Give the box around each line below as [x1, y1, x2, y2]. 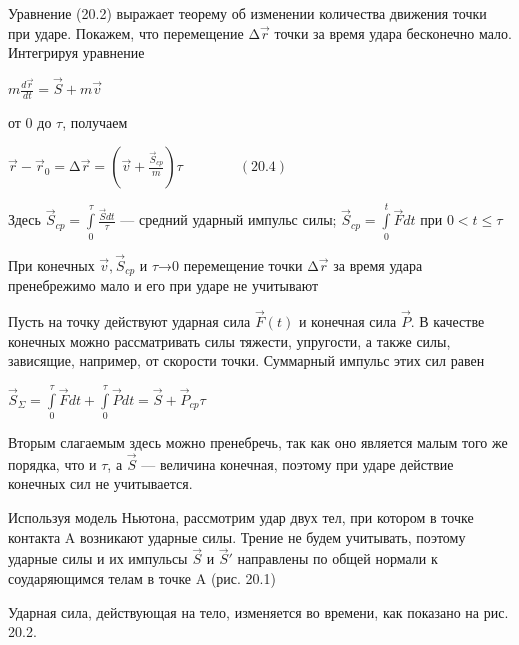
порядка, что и [8, 453, 97, 474]
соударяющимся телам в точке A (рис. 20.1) [8, 567, 276, 588]
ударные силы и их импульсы [8, 548, 188, 569]
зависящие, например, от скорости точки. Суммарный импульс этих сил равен [8, 350, 485, 371]
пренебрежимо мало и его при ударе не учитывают [8, 275, 319, 296]
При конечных [8, 254, 95, 275]
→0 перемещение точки [158, 254, 303, 275]
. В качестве [410, 311, 485, 332]
